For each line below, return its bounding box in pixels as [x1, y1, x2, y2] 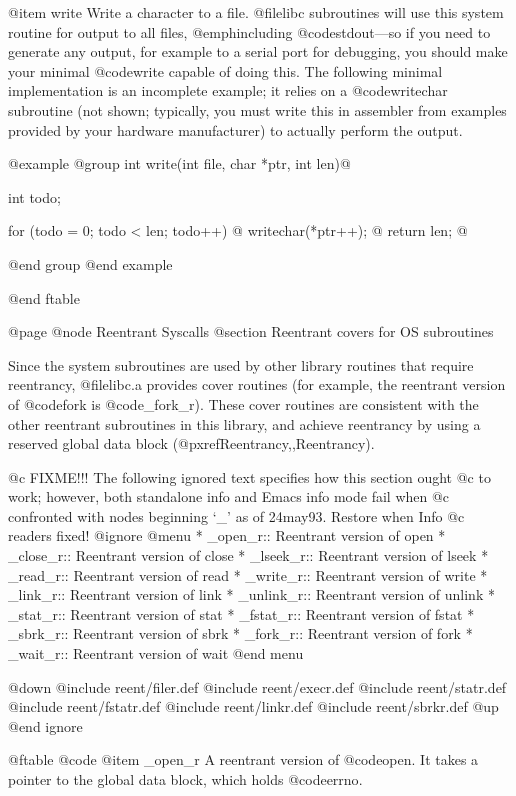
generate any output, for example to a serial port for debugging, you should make [8, 41, 508, 62]
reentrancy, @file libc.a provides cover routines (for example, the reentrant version [8, 374, 506, 395]
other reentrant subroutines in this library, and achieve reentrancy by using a [8, 413, 481, 434]
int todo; [8, 186, 61, 207]
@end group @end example [8, 253, 173, 274]
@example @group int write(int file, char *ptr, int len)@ [8, 153, 351, 174]
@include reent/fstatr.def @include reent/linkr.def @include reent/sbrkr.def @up [8, 696, 499, 717]
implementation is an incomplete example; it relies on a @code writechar [8, 80, 448, 101]
